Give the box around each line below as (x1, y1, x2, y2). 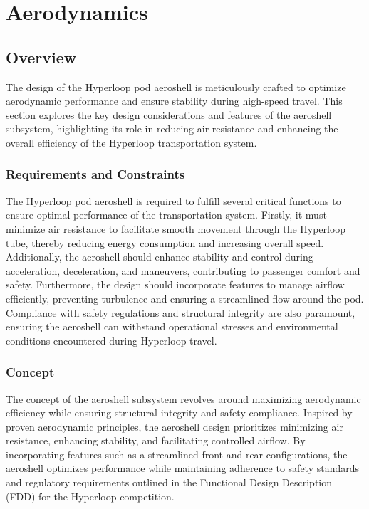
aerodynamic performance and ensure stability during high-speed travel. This (6, 93, 343, 108)
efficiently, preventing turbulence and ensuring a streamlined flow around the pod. (6, 290, 364, 305)
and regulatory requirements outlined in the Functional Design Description (6, 475, 333, 490)
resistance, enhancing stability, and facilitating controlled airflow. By (6, 433, 306, 448)
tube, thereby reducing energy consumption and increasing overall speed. (6, 235, 324, 250)
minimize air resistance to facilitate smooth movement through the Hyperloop (6, 221, 346, 236)
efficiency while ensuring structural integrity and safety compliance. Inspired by (6, 405, 353, 420)
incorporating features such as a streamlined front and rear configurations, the (6, 446, 348, 461)
